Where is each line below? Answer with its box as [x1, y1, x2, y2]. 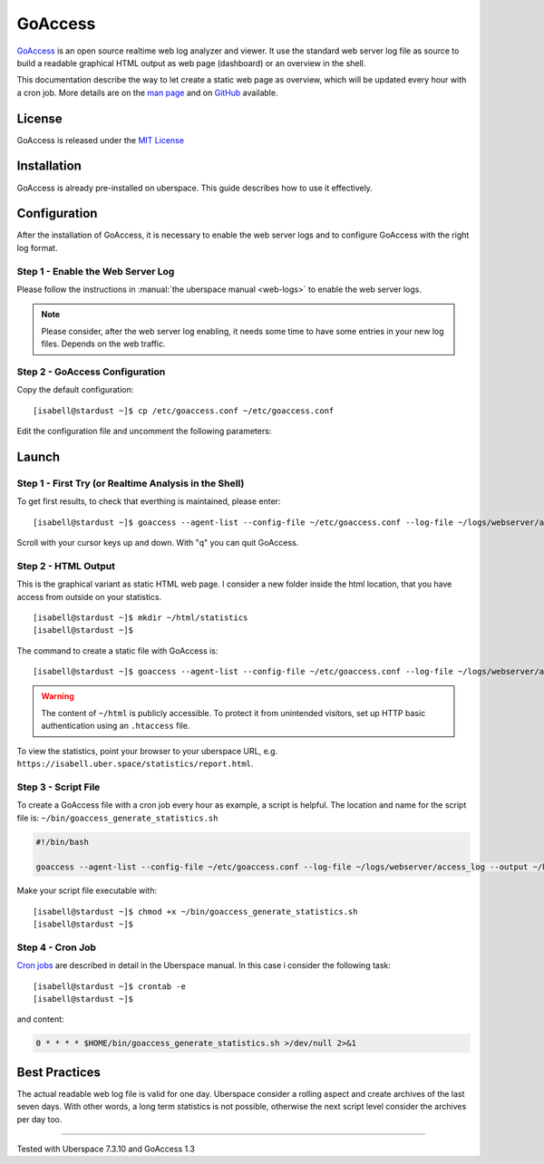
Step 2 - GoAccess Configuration [16, 365, 166, 378]
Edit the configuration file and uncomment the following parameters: [16, 426, 272, 437]
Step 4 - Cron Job [16, 941, 97, 954]
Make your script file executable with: [16, 885, 158, 897]
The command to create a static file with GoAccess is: [16, 645, 219, 656]
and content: [16, 1014, 64, 1024]
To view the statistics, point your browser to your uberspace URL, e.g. [16, 745, 278, 756]
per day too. [16, 1113, 63, 1124]
